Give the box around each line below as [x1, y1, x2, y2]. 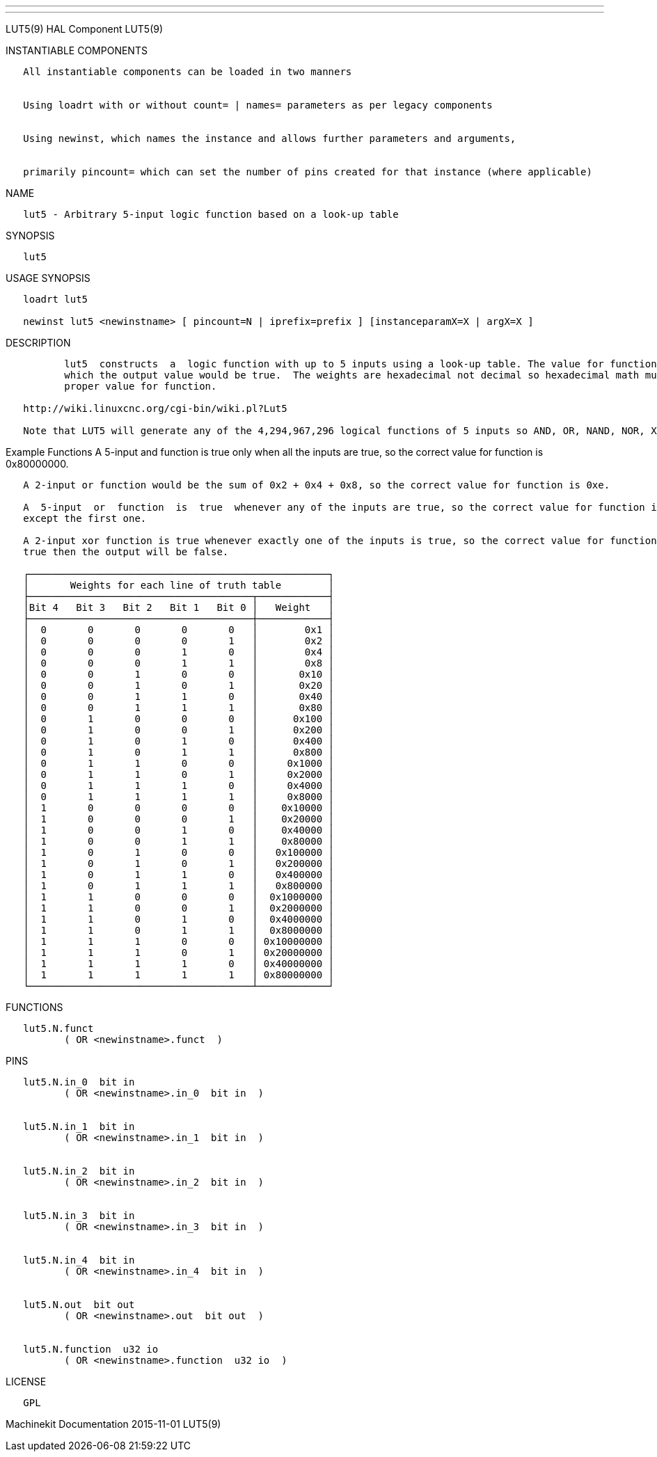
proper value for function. [64, 381, 217, 392]
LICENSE [6, 1376, 47, 1387]
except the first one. [23, 513, 147, 524]
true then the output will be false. [23, 546, 229, 557]
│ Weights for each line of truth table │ [23, 580, 335, 591]
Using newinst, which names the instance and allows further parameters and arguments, [23, 133, 516, 144]
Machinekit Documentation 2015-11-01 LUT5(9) [6, 1418, 221, 1430]
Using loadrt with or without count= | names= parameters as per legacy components [23, 99, 493, 111]
